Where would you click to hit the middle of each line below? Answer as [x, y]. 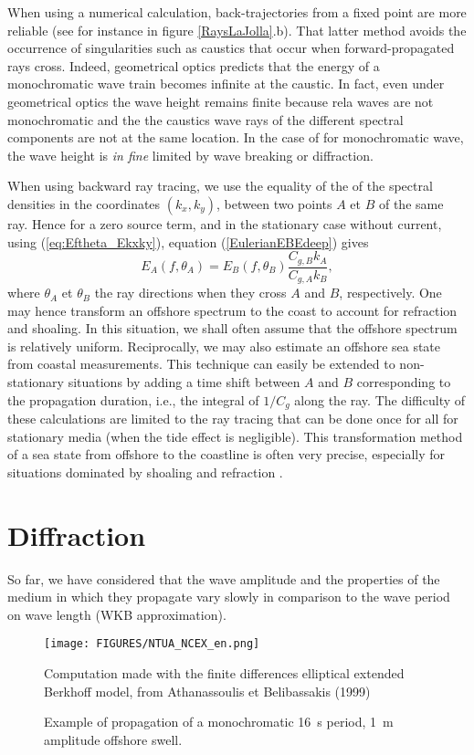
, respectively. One [390, 293]
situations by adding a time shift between [184, 382]
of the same [411, 203]
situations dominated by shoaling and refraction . [145, 472]
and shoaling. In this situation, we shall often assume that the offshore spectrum [232, 328]
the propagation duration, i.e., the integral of [133, 399]
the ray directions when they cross [190, 293]
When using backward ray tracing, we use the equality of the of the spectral [220, 186]
